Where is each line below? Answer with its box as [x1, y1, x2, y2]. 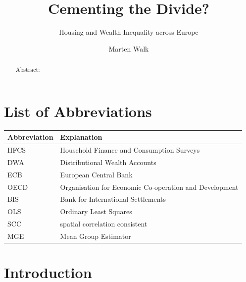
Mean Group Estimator [60, 230, 131, 241]
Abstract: [15, 65, 40, 74]
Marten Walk [108, 43, 149, 54]
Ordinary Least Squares [60, 206, 132, 217]
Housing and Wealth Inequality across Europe [59, 27, 198, 37]
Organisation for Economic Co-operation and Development [60, 181, 239, 192]
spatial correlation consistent [60, 219, 148, 229]
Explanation [60, 132, 102, 142]
